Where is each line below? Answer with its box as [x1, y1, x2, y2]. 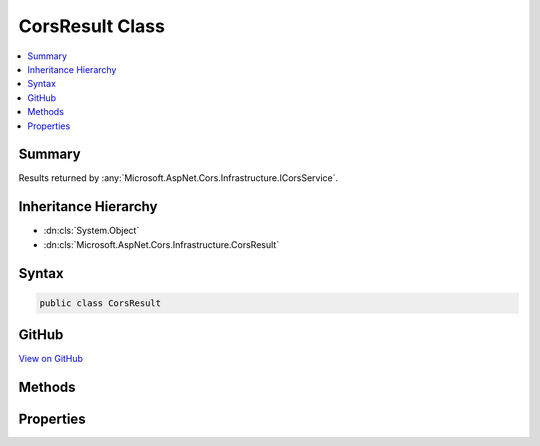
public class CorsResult [39, 297, 162, 309]
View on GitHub [18, 353, 84, 365]
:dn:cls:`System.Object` [43, 225, 140, 237]
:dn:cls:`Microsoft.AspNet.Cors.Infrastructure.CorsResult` [43, 238, 280, 250]
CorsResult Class [18, 15, 165, 37]
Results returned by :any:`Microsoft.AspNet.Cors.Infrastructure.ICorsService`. [18, 172, 339, 184]
